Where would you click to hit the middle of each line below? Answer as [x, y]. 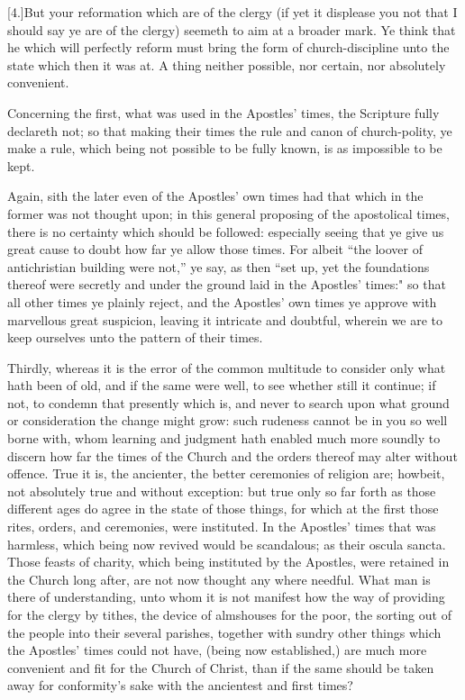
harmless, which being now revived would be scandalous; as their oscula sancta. [227, 544]
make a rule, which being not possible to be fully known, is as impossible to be [225, 148]
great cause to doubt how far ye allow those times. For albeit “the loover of [215, 249]
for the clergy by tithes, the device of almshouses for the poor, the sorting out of [229, 614]
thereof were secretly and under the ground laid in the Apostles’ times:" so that [227, 284]
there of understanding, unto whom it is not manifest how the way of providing [226, 597]
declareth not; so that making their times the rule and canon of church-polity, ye [230, 130]
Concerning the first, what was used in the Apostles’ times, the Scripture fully [223, 112]
